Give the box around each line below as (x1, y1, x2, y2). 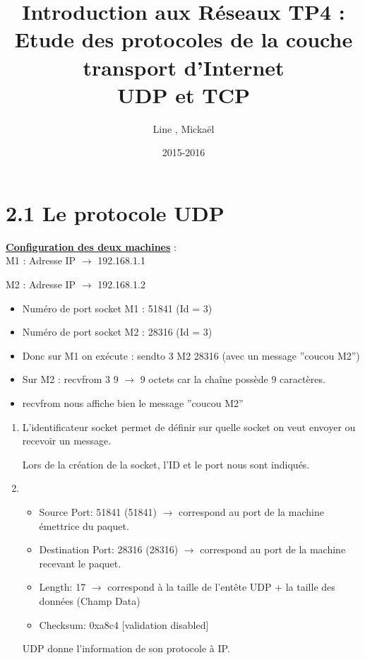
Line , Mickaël (152, 121, 215, 136)
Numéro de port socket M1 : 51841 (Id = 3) (22, 300, 213, 315)
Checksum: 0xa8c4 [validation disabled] (39, 617, 209, 632)
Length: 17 (39, 579, 86, 594)
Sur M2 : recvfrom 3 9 (22, 372, 119, 387)
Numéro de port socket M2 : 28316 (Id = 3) (22, 324, 213, 339)
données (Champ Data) (39, 593, 140, 608)
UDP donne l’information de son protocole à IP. (22, 641, 230, 656)
